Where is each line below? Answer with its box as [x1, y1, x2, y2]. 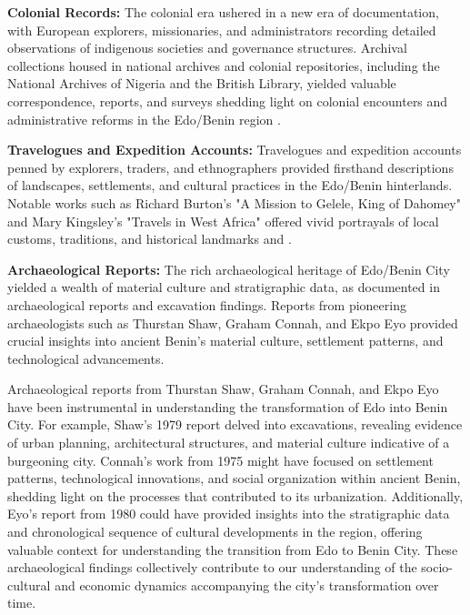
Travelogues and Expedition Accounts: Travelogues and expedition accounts [7, 140, 462, 159]
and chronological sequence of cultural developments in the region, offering [7, 522, 423, 541]
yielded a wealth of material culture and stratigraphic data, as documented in [7, 277, 440, 297]
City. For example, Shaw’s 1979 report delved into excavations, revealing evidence [7, 415, 463, 434]
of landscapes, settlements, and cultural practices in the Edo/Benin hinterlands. [7, 176, 453, 195]
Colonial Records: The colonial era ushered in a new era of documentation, [7, 3, 439, 21]
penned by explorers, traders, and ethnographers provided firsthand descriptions [7, 157, 454, 176]
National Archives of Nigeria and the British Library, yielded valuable [7, 74, 396, 93]
